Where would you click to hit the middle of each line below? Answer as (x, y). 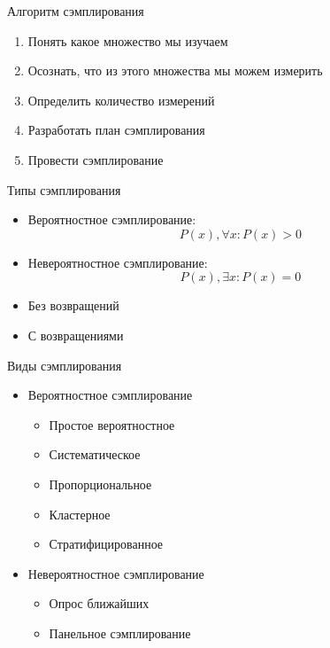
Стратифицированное (106, 544)
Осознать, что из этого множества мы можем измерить (175, 70)
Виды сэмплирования (65, 365)
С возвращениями (76, 335)
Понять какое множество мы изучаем (128, 40)
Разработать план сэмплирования (116, 130)
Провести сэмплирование (96, 159)
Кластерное (80, 514)
